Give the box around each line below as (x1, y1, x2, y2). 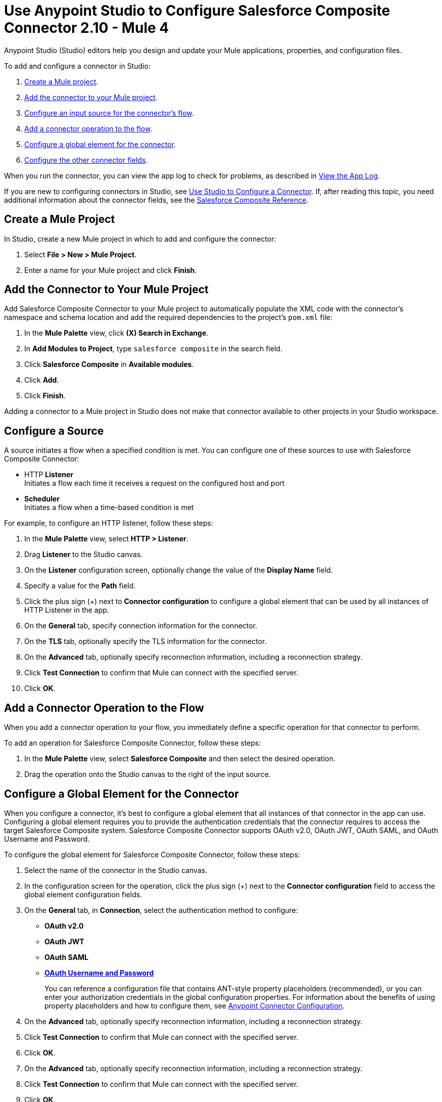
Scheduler (24, 494, 60, 503)
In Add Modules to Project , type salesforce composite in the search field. (24, 344, 282, 353)
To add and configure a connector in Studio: (4, 61, 151, 70)
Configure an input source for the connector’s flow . (24, 108, 194, 117)
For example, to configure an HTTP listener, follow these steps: (4, 519, 214, 528)
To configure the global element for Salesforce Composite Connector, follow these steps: (4, 850, 300, 859)
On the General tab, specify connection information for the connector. (24, 621, 258, 630)
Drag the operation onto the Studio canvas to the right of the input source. (24, 770, 271, 779)
